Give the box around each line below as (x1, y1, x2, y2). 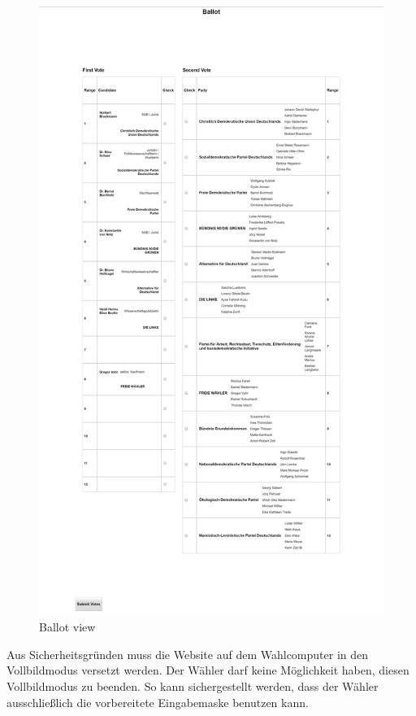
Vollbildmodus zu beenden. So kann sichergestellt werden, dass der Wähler (6, 677, 379, 694)
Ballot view (39, 618, 96, 635)
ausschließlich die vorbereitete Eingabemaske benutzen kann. (6, 693, 309, 710)
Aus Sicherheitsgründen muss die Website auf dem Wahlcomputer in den (6, 645, 369, 662)
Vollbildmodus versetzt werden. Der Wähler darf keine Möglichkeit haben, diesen (6, 661, 409, 679)
